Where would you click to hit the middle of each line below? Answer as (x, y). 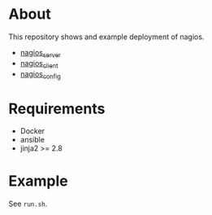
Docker (32, 131)
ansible (32, 140)
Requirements (57, 109)
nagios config (40, 75)
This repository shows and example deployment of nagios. (106, 37)
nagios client (39, 64)
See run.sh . (28, 204)
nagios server (40, 53)
